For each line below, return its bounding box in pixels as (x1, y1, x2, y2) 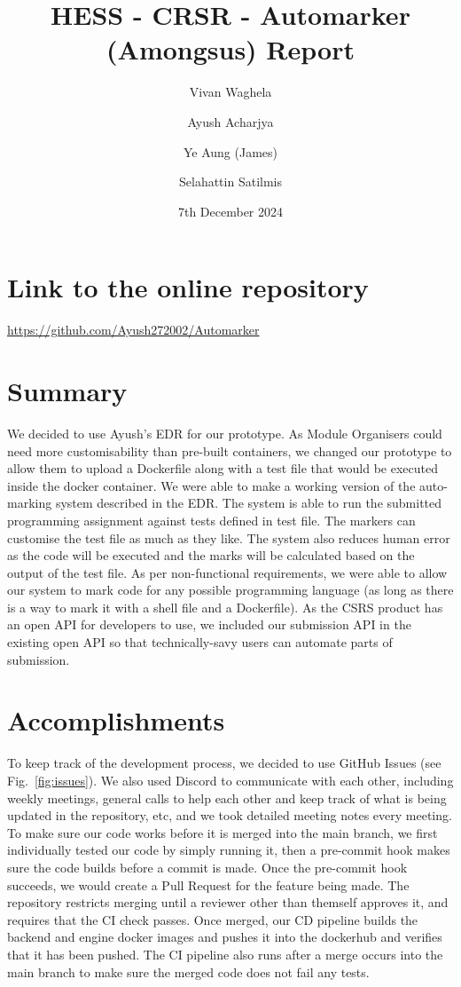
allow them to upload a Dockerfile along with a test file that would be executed (7, 459, 439, 478)
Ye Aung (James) (183, 142, 278, 161)
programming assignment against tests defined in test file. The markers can (7, 510, 416, 529)
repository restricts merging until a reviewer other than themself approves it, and (7, 893, 449, 912)
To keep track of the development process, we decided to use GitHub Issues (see (7, 754, 441, 772)
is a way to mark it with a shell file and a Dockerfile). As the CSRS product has (7, 597, 443, 616)
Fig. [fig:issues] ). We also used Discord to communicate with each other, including (7, 770, 454, 789)
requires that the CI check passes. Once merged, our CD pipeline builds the (7, 910, 418, 928)
